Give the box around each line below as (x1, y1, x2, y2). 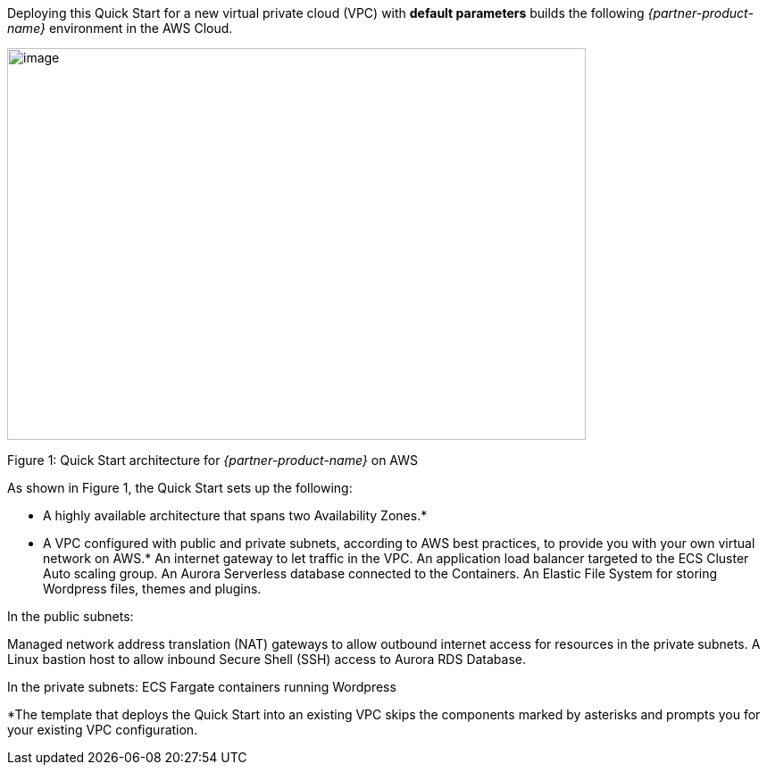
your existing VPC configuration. (7, 722, 198, 737)
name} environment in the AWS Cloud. (7, 21, 233, 36)
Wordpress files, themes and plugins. (43, 581, 262, 596)
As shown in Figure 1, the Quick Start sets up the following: (7, 480, 353, 495)
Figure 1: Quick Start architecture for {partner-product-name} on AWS (7, 452, 418, 468)
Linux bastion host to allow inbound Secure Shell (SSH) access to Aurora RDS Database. (7, 652, 527, 667)
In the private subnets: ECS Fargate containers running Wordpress (7, 679, 396, 694)
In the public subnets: (7, 609, 134, 624)
